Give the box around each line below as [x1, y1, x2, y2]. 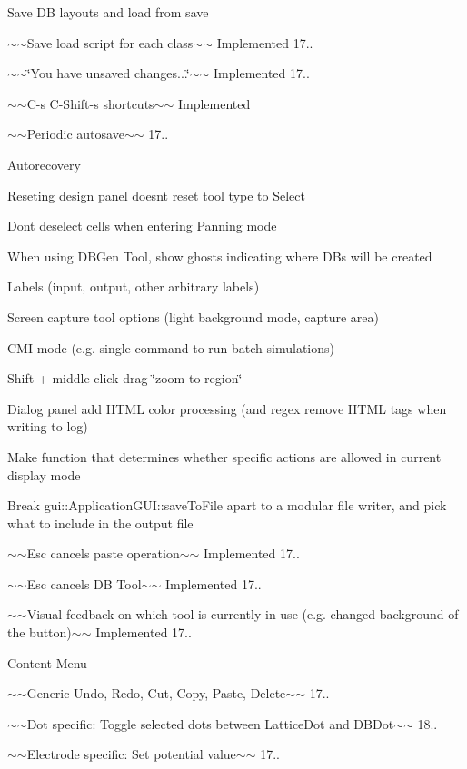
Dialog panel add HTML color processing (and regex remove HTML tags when [7, 399, 447, 418]
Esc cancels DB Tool [26, 574, 142, 593]
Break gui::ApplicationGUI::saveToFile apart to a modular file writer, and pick [7, 496, 447, 515]
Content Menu [7, 653, 87, 672]
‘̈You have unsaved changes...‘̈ [26, 64, 190, 83]
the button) [7, 623, 72, 642]
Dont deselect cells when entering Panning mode [7, 216, 277, 235]
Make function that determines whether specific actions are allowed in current [7, 447, 442, 466]
